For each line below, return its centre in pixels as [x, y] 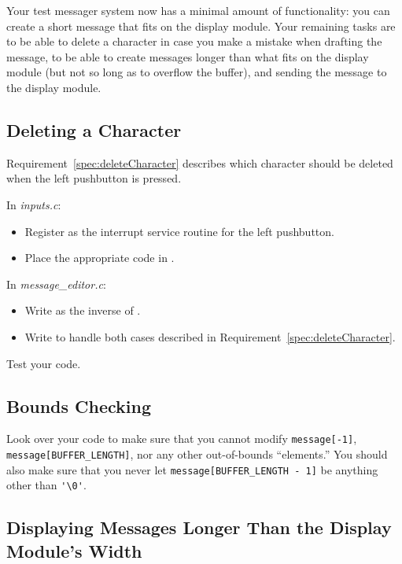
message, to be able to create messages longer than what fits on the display [188, 56]
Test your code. [44, 363]
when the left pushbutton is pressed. [94, 178]
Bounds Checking [79, 405]
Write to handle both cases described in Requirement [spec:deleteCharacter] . [210, 336]
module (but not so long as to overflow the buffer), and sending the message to [197, 72]
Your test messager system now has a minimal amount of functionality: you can [198, 10]
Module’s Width [74, 550]
